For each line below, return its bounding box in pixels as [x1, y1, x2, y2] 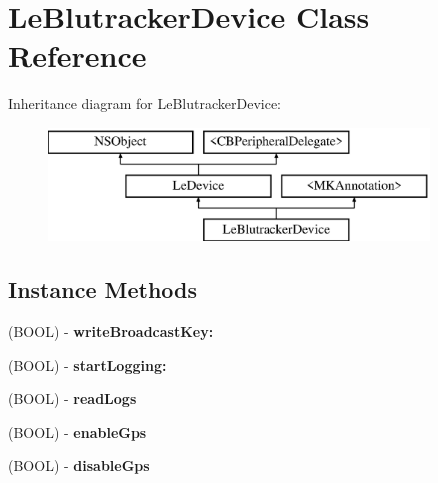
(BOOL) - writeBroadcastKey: [8, 321, 214, 342]
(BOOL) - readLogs [8, 388, 137, 409]
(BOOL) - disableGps [8, 455, 150, 476]
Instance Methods [8, 274, 197, 305]
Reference [8, 35, 147, 76]
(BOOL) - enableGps [8, 421, 147, 442]
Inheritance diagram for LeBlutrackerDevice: [8, 93, 281, 114]
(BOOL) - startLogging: [8, 354, 167, 375]
